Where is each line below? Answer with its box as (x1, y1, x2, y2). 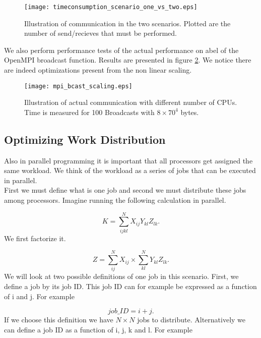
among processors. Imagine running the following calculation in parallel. (4, 195, 226, 205)
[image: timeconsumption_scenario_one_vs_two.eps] (24, 4, 198, 11)
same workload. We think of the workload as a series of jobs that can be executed (4, 165, 256, 176)
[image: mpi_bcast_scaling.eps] (24, 82, 133, 90)
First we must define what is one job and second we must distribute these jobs (4, 185, 246, 195)
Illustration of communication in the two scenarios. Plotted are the (24, 18, 231, 28)
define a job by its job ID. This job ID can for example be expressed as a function (4, 281, 257, 292)
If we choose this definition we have (4, 314, 113, 325)
